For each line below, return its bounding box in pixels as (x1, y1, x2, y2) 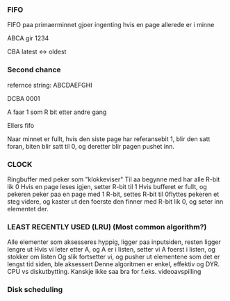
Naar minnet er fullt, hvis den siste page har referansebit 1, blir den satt (7, 134, 211, 143)
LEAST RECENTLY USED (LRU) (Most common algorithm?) (7, 222, 207, 231)
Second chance (7, 65, 61, 74)
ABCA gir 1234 (7, 34, 49, 42)
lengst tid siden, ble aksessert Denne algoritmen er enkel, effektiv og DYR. (7, 260, 220, 268)
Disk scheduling (7, 285, 63, 295)
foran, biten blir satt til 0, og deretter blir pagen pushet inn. (7, 142, 175, 150)
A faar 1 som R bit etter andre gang (7, 108, 107, 116)
